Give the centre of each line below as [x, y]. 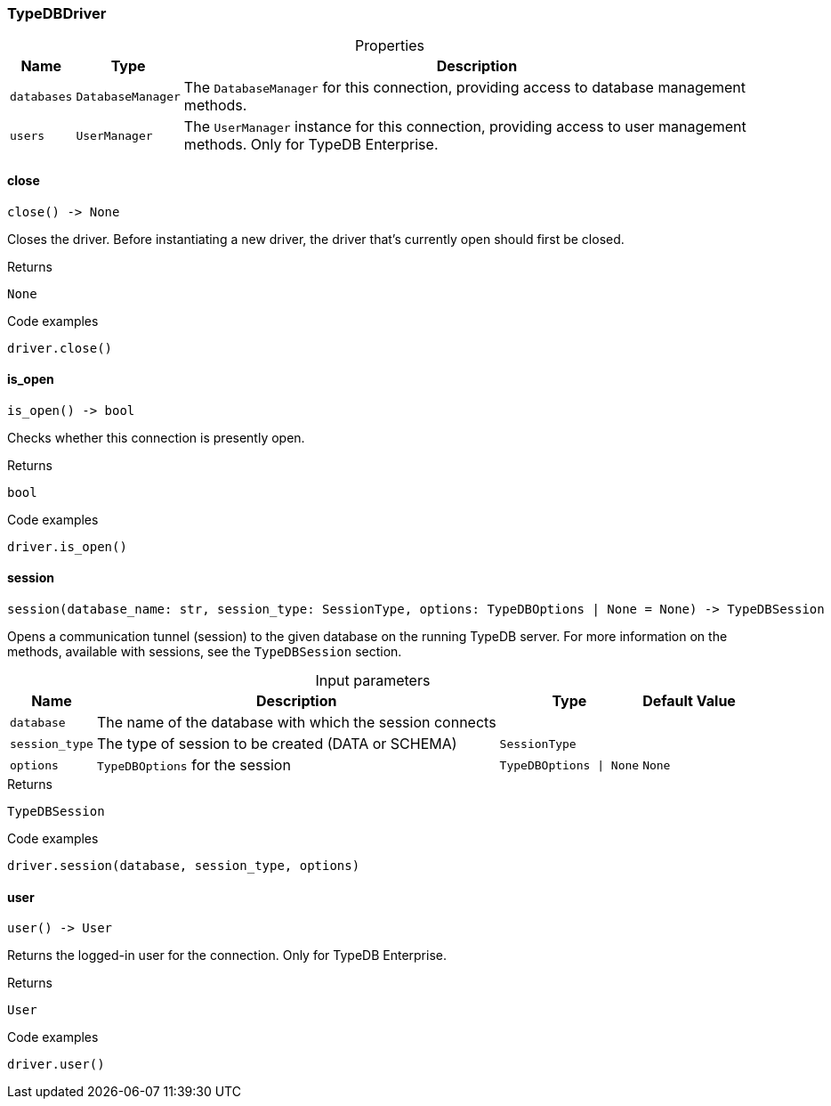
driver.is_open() [67, 546]
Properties [390, 46]
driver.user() [56, 1065]
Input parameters [373, 681]
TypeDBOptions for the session [194, 765]
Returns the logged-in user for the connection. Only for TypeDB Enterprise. [227, 956]
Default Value [689, 701]
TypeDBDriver [57, 13]
